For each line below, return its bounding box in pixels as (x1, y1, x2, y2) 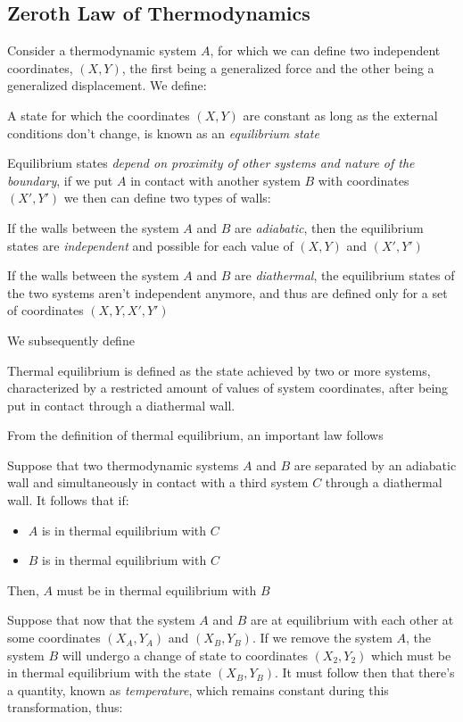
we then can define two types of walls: (63, 188, 271, 207)
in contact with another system (130, 170, 301, 189)
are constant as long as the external (243, 105, 438, 124)
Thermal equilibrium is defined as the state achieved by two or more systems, (7, 361, 431, 379)
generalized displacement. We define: (7, 76, 207, 95)
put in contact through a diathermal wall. (7, 395, 236, 414)
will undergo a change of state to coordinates (62, 645, 308, 664)
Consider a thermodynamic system (7, 41, 197, 60)
